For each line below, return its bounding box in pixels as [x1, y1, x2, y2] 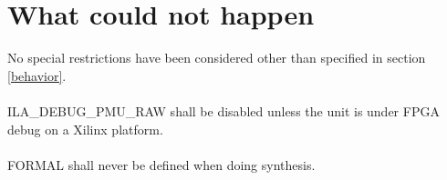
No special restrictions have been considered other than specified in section [7, 48, 426, 67]
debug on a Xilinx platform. [7, 119, 163, 138]
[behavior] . [7, 65, 67, 85]
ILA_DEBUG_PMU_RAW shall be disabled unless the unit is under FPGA [7, 101, 440, 120]
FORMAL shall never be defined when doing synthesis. [7, 155, 316, 174]
